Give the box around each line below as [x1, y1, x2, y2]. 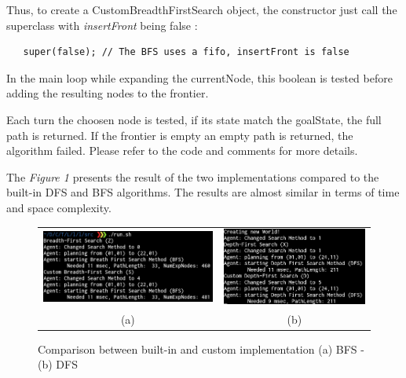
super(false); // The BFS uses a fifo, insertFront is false [23, 46, 349, 58]
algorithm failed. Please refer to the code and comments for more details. [6, 142, 358, 159]
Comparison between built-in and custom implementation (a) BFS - [38, 340, 364, 357]
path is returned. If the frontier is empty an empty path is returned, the [6, 127, 353, 143]
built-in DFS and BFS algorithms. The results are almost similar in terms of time [6, 184, 400, 200]
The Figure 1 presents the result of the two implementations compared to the [6, 168, 379, 185]
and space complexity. [6, 199, 112, 215]
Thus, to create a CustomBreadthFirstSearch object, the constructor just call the [6, 2, 397, 17]
